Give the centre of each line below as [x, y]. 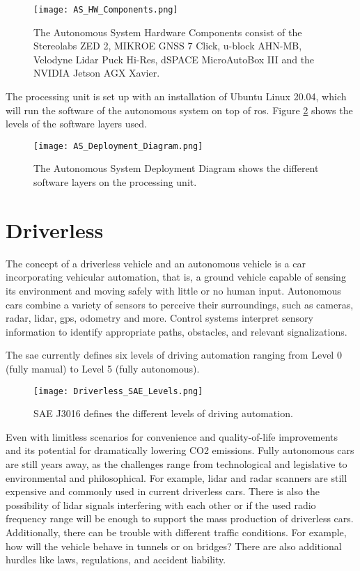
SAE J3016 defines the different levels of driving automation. [163, 413]
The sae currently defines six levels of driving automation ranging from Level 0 [174, 355]
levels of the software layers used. [76, 124]
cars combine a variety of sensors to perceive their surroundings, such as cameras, [180, 304]
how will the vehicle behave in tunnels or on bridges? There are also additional [174, 546]
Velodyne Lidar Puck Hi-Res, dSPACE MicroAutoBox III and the [174, 59]
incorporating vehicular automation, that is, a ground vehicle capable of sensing [176, 277]
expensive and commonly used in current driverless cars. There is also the [163, 491]
